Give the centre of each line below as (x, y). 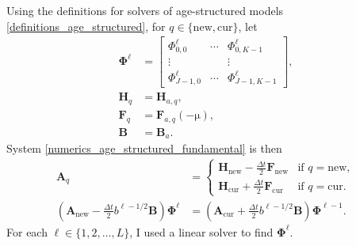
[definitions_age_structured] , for (86, 26)
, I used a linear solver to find (201, 231)
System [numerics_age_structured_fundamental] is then (144, 148)
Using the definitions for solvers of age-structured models (145, 10)
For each (27, 231)
